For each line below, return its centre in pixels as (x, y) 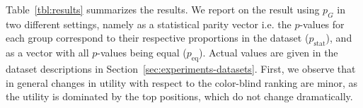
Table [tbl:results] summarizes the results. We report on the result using (163, 9)
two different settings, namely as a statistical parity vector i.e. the (149, 24)
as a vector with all (47, 53)
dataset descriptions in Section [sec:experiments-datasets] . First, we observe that (181, 68)
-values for (322, 24)
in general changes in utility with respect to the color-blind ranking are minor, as (182, 82)
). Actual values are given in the (269, 53)
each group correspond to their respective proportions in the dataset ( (157, 38)
